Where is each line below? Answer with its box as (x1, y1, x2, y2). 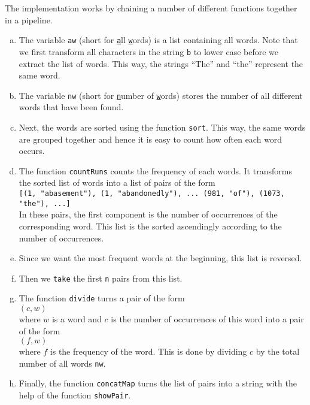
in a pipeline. (5, 13, 53, 26)
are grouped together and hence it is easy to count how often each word (19, 132, 282, 145)
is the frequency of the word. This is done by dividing (50, 345, 247, 358)
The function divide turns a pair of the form (19, 292, 185, 304)
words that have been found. (19, 101, 124, 113)
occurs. (19, 144, 45, 157)
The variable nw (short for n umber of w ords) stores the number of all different (19, 89, 303, 101)
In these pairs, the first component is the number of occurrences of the (19, 208, 278, 220)
